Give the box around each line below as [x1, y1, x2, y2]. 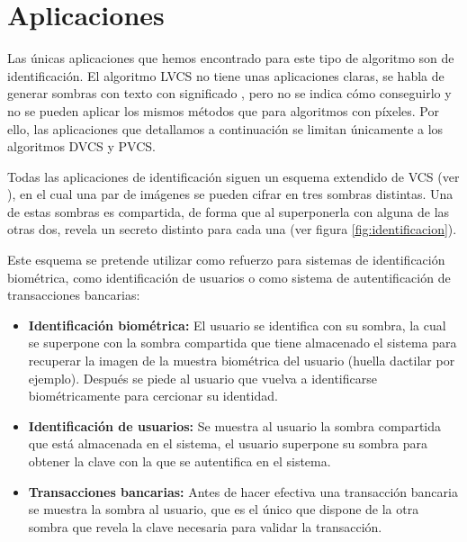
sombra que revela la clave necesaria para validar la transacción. [28, 517, 382, 536]
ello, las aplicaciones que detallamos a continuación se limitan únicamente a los [7, 119, 444, 138]
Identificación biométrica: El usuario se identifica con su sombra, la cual [28, 315, 446, 334]
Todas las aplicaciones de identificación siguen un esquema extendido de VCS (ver [7, 167, 460, 185]
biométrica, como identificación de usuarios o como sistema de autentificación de [7, 267, 451, 286]
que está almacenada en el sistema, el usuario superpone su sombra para [28, 434, 428, 453]
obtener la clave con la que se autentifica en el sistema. [28, 452, 331, 470]
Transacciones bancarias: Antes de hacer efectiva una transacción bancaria [28, 482, 458, 501]
